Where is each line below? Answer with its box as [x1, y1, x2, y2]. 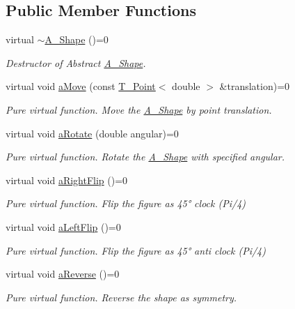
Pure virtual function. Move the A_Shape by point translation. [6, 102, 272, 116]
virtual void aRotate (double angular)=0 [6, 126, 179, 140]
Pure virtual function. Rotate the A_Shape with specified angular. [6, 149, 285, 164]
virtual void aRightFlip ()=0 [6, 172, 128, 187]
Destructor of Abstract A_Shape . [6, 55, 146, 70]
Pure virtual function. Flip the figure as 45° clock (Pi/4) [6, 196, 246, 211]
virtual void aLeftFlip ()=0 [6, 219, 121, 234]
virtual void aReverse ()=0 [6, 266, 120, 281]
